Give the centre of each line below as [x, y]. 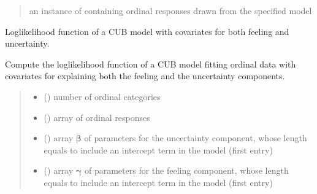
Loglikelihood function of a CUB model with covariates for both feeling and [147, 31]
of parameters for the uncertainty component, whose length [196, 138]
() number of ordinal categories [102, 96]
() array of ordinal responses [97, 117]
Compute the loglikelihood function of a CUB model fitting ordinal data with [151, 64]
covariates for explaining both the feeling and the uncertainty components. [145, 76]
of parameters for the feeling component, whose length [186, 170]
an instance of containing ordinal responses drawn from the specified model [170, 10]
